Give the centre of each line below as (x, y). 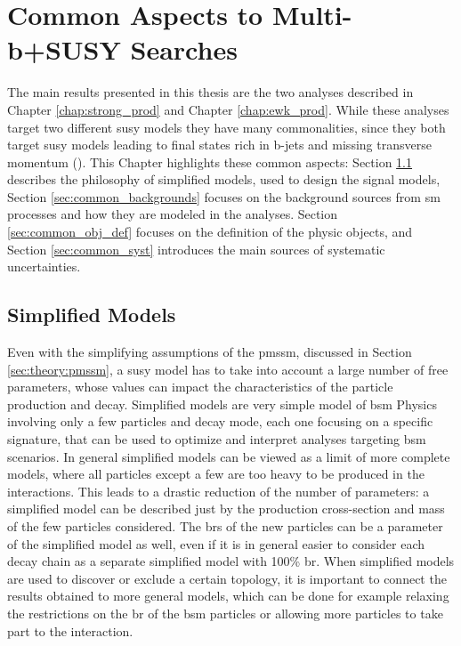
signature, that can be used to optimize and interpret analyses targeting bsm (217, 439)
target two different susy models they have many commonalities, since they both (226, 127)
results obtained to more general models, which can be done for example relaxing (228, 596)
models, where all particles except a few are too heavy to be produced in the (216, 474)
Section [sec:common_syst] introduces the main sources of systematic (196, 249)
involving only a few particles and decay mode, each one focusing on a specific (220, 421)
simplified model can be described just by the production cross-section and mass (226, 509)
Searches (184, 49)
